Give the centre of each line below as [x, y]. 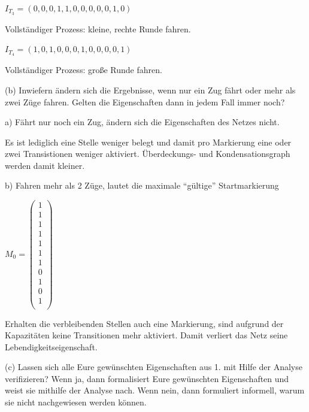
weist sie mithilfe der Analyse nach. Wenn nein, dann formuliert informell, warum [155, 390]
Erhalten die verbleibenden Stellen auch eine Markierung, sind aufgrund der [144, 323]
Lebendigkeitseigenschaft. [51, 346]
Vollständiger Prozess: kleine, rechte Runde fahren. [98, 28]
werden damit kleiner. [45, 165]
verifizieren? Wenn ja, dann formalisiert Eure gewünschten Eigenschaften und [147, 378]
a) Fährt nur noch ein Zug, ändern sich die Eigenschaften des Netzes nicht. [142, 122]
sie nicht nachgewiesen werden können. [76, 402]
